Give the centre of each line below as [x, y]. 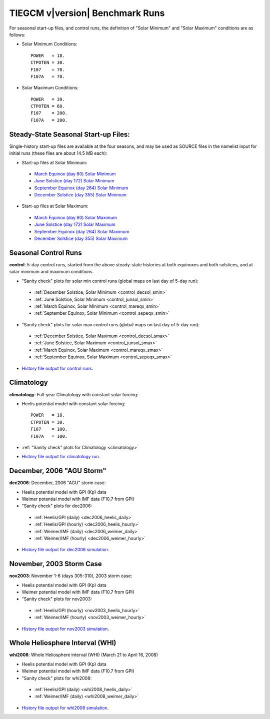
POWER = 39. [48, 99]
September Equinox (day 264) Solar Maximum [82, 231]
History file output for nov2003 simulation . [65, 629]
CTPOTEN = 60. [48, 106]
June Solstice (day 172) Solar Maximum [75, 224]
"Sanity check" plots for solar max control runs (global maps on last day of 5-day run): [111, 324]
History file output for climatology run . [61, 457]
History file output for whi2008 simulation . [65, 708]
